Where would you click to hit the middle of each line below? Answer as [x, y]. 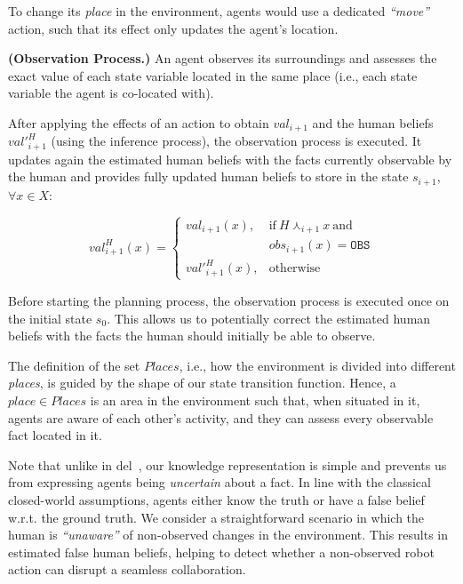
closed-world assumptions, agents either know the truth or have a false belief [216, 499]
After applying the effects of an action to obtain [139, 122]
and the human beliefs [373, 122]
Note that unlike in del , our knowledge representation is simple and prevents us [228, 464]
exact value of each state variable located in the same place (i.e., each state [213, 75]
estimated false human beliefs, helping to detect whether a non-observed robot [221, 552]
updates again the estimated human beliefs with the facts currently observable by [230, 159]
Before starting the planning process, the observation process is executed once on [229, 300]
